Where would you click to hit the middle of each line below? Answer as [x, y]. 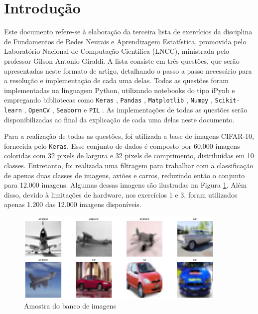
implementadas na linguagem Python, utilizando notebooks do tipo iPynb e [120, 90]
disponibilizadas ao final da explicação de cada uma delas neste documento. [119, 119]
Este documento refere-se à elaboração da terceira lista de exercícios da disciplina [128, 32]
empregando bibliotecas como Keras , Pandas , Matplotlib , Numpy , [108, 100]
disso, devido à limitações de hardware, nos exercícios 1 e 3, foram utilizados [121, 194]
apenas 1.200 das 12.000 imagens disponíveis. [73, 204]
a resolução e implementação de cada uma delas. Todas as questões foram [116, 80]
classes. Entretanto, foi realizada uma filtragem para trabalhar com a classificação [129, 165]
